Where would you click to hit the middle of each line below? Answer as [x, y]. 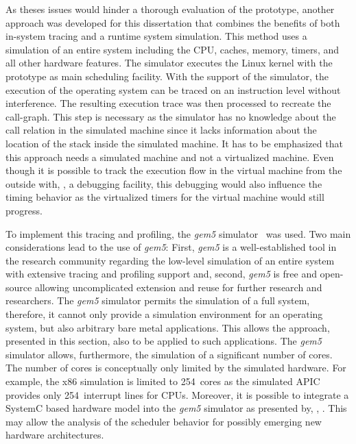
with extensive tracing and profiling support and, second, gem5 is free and [161, 274]
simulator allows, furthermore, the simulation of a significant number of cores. [169, 354]
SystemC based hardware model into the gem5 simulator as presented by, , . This [176, 408]
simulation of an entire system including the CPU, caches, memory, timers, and [173, 49]
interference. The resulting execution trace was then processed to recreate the [168, 103]
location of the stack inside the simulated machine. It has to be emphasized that [174, 143]
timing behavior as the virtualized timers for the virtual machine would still [165, 197]
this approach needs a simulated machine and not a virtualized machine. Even [170, 157]
